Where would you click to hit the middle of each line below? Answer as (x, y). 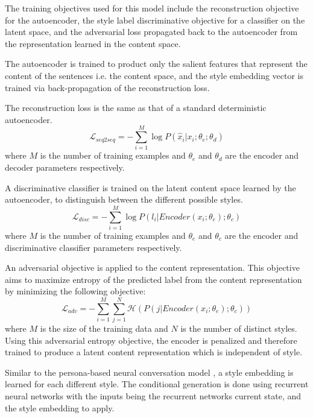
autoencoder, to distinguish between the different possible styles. (124, 199)
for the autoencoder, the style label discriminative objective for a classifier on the (155, 20)
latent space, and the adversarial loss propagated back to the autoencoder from (151, 32)
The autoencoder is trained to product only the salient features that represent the (156, 64)
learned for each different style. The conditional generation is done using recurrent (157, 384)
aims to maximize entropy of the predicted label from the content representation (153, 279)
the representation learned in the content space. (93, 43)
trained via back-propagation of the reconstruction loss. (107, 87)
